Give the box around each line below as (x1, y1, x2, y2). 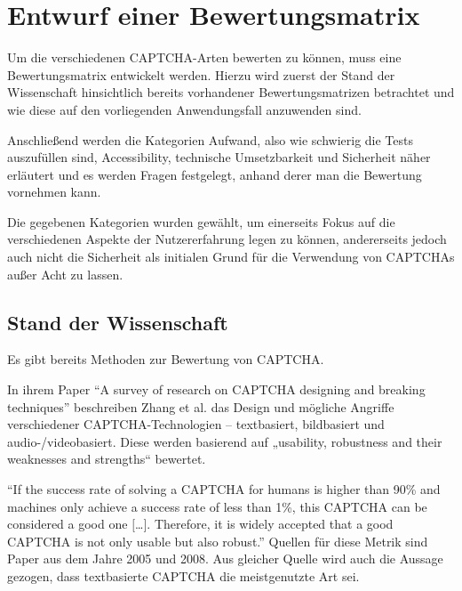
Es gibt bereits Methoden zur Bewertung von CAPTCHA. (7, 350, 324, 368)
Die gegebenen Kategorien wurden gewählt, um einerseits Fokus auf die (7, 212, 395, 231)
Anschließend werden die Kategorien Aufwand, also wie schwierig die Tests (7, 130, 414, 149)
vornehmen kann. (7, 182, 101, 201)
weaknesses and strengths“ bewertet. (7, 449, 206, 468)
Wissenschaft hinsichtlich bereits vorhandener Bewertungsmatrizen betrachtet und (7, 83, 455, 101)
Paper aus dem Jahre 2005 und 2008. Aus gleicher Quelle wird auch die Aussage (7, 549, 443, 568)
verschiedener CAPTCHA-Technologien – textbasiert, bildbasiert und (7, 415, 385, 433)
